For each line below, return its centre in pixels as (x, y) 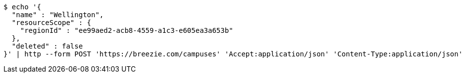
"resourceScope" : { (52, 23)
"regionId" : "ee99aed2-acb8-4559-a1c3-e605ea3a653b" (127, 30)
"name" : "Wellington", (58, 15)
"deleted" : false (47, 46)
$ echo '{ (22, 7)
